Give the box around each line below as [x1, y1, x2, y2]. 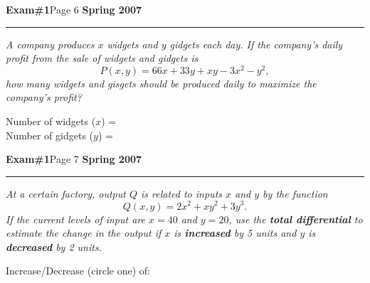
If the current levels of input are [6, 211, 145, 226]
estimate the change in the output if [6, 225, 162, 240]
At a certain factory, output [6, 186, 126, 201]
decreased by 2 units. [6, 239, 102, 254]
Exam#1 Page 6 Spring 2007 [6, 2, 142, 16]
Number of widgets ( [6, 114, 96, 129]
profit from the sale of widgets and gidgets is [6, 50, 199, 65]
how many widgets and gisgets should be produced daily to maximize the [6, 75, 317, 90]
